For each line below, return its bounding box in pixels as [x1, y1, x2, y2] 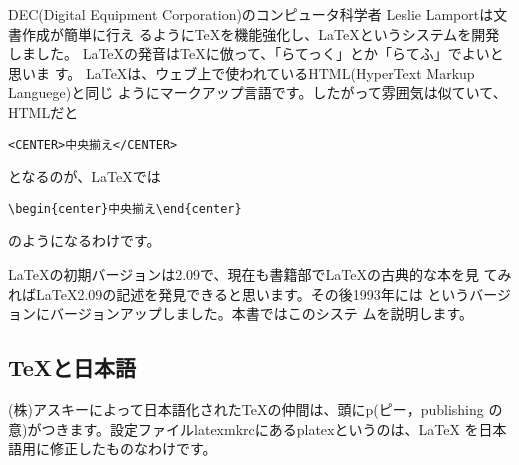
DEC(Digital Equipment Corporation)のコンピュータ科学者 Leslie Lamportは [8, 4, 494, 24]
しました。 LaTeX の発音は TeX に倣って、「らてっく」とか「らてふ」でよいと [8, 43, 504, 64]
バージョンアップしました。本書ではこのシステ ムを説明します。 [49, 303, 473, 324]
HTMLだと [8, 101, 79, 122]
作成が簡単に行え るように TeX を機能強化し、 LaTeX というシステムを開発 [21, 23, 500, 44]
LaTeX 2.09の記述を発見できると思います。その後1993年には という [36, 283, 470, 304]
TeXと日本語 [8, 352, 137, 383]
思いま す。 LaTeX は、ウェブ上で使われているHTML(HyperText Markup [8, 62, 475, 83]
